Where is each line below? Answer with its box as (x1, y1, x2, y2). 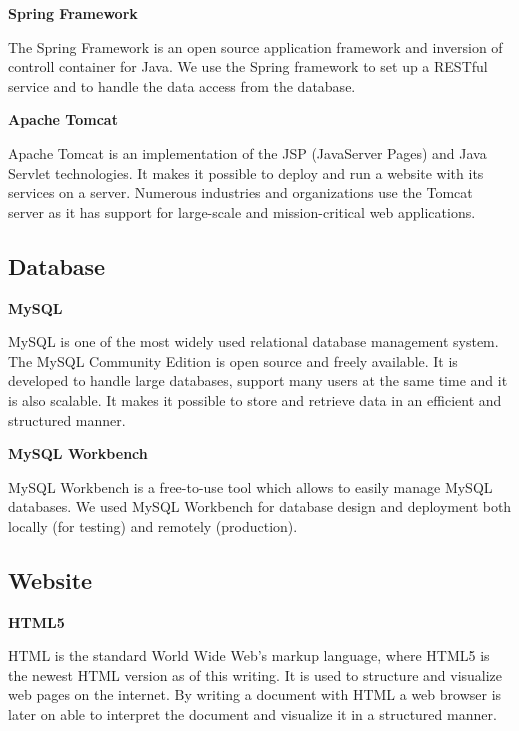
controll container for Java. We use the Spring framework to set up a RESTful (8, 56, 488, 77)
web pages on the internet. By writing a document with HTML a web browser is (8, 684, 502, 705)
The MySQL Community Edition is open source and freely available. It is (8, 350, 458, 371)
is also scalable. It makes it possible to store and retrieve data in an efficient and (8, 389, 502, 410)
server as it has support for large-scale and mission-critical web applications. (8, 201, 476, 222)
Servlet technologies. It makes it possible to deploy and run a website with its (8, 162, 484, 183)
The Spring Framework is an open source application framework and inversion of (8, 36, 503, 57)
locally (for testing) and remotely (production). (8, 515, 298, 536)
